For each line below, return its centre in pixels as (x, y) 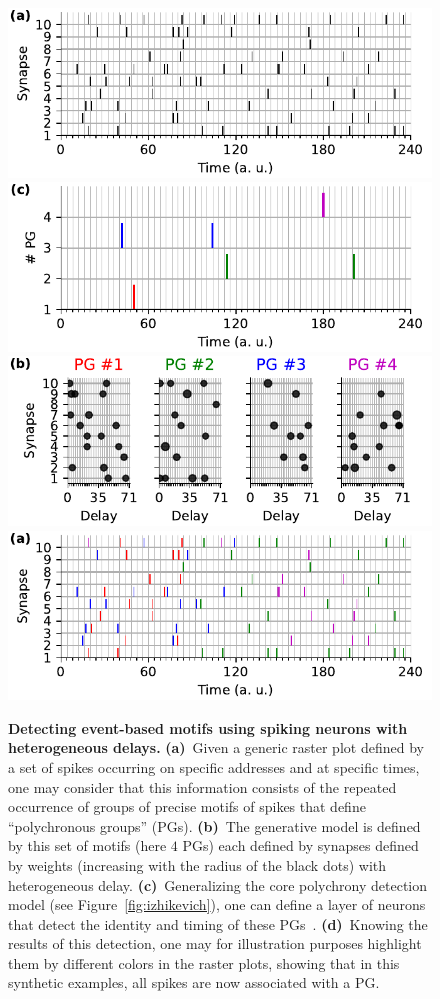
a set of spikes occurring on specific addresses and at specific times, (214, 766)
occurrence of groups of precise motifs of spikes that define (187, 806)
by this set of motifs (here (87, 845)
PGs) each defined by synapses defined (300, 845)
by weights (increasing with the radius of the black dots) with (197, 864)
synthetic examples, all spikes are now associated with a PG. (194, 982)
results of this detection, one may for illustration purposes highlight (215, 943)
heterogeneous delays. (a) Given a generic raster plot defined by (216, 747)
